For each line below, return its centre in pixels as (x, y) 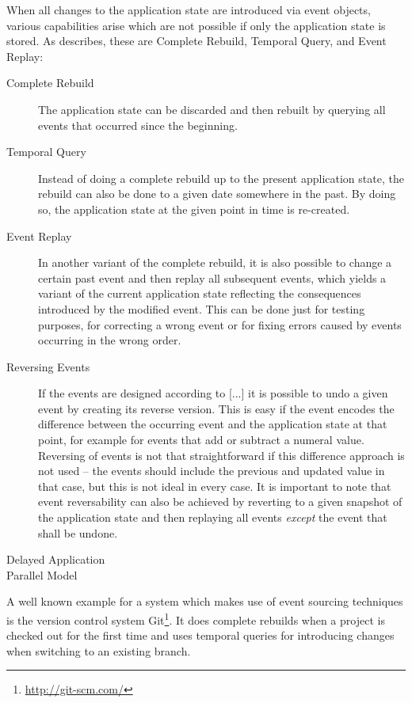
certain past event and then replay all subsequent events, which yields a (212, 277)
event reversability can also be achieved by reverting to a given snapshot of (220, 502)
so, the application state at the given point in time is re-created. (194, 209)
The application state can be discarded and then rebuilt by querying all (212, 109)
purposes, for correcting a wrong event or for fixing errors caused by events (220, 324)
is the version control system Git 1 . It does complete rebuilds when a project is (196, 619)
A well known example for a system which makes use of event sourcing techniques (205, 601)
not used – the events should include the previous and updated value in (212, 471)
